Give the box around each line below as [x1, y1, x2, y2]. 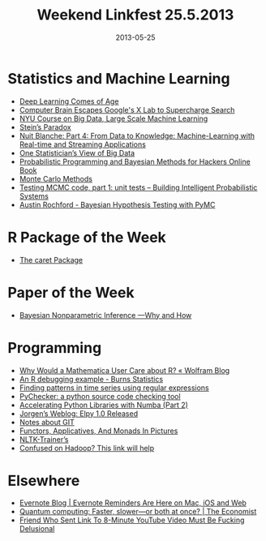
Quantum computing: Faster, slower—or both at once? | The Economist [19, 507, 257, 517]
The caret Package [19, 255, 84, 264]
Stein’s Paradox [19, 122, 71, 131]
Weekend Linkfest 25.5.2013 [36, 6, 234, 24]
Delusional [19, 524, 55, 534]
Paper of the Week [7, 283, 135, 302]
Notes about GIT [19, 417, 75, 427]
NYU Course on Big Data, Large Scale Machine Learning [19, 114, 208, 123]
